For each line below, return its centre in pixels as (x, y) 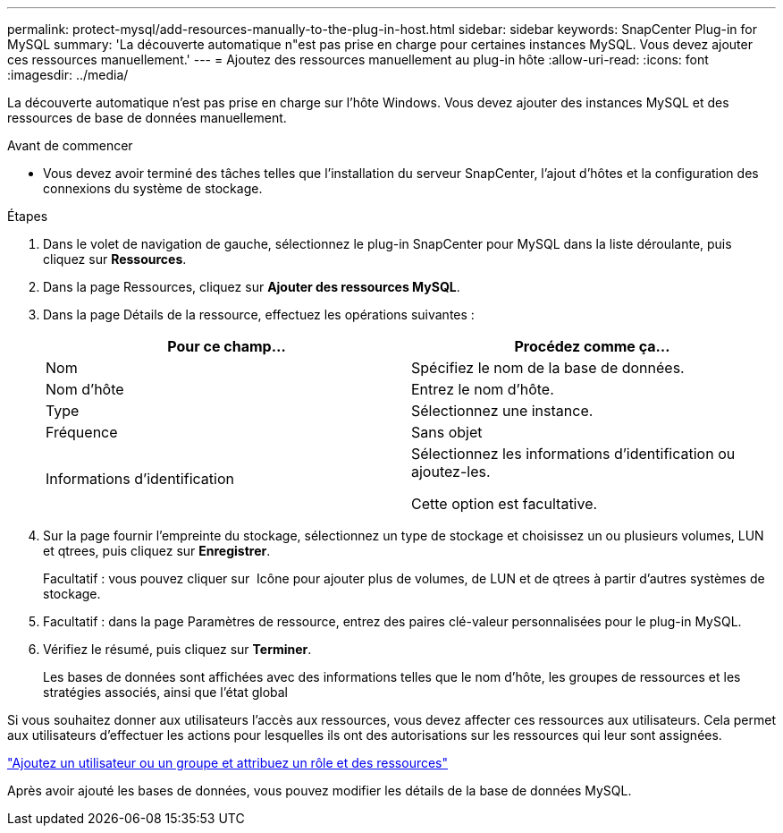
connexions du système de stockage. (153, 188)
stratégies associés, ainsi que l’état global (165, 692)
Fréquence (82, 432)
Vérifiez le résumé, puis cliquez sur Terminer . (177, 649)
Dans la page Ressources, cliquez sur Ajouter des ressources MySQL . (252, 287)
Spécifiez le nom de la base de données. (548, 368)
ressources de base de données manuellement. (147, 118)
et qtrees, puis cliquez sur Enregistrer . (157, 551)
